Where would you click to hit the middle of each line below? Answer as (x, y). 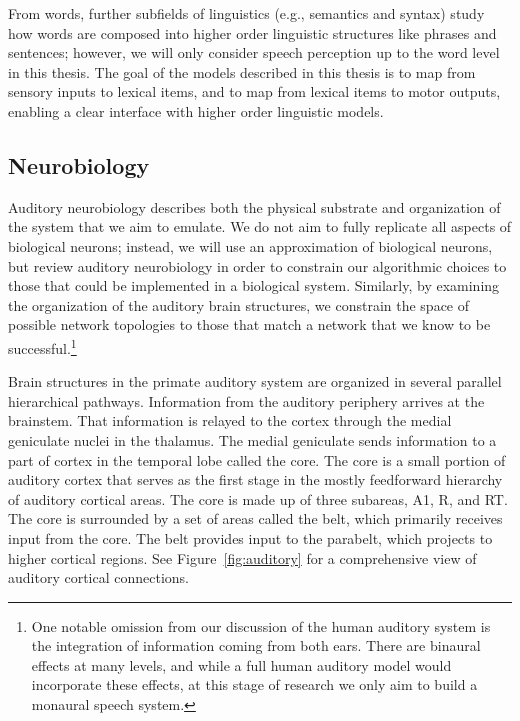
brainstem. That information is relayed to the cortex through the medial (230, 420)
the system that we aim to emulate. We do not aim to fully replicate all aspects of (260, 226)
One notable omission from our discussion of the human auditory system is (261, 625)
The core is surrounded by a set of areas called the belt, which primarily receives (255, 518)
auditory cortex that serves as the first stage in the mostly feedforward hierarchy (255, 479)
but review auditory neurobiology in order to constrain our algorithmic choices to (257, 265)
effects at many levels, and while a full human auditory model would (241, 664)
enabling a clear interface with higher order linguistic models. (196, 110)
